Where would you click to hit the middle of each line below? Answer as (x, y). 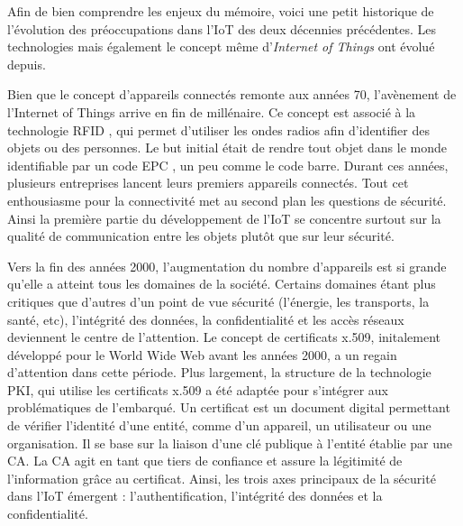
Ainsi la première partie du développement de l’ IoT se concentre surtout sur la (224, 218)
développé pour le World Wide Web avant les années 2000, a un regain (202, 354)
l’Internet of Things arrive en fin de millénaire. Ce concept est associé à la (212, 111)
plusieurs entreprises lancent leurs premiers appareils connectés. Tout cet (208, 183)
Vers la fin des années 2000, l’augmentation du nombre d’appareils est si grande (227, 266)
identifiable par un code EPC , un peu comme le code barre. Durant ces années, (228, 165)
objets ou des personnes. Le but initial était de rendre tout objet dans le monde (227, 148)
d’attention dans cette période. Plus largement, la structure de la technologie (219, 372)
